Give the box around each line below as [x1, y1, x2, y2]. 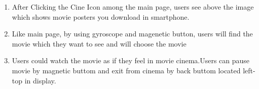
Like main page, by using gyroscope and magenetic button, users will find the [12, 28, 253, 39]
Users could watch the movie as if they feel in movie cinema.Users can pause [12, 55, 250, 66]
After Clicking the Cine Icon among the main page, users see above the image [12, 2, 254, 12]
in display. [24, 75, 56, 85]
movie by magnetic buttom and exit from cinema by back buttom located [12, 65, 241, 75]
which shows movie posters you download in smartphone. [12, 11, 190, 22]
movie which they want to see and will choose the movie [12, 38, 187, 49]
